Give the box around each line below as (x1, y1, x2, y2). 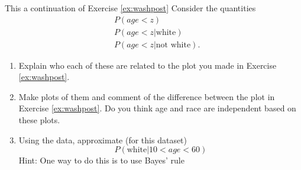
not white (156, 40, 191, 49)
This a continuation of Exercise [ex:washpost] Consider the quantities (5, 2, 256, 14)
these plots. (18, 114, 60, 126)
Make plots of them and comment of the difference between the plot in (18, 90, 275, 102)
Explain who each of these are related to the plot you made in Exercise (18, 59, 277, 71)
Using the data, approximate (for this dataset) (18, 133, 187, 146)
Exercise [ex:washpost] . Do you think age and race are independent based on (18, 102, 296, 114)
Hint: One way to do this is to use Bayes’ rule (18, 154, 185, 166)
